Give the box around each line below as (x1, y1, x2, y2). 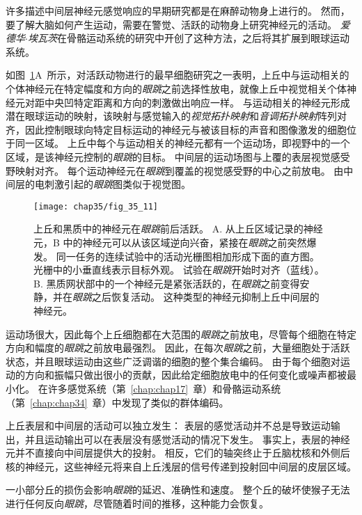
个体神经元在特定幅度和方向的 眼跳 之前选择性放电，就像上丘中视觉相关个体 (6, 81, 347, 95)
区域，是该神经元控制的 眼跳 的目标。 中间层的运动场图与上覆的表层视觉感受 (6, 149, 350, 164)
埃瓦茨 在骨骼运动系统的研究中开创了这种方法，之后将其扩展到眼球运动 (27, 31, 349, 45)
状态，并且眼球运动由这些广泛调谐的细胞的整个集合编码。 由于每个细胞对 (6, 354, 340, 368)
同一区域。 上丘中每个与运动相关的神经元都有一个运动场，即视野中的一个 (15, 136, 350, 150)
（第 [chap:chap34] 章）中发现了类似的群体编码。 (6, 395, 229, 409)
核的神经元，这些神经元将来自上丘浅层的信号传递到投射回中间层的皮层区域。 (6, 459, 356, 473)
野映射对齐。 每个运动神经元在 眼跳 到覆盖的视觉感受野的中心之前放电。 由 (6, 163, 344, 177)
